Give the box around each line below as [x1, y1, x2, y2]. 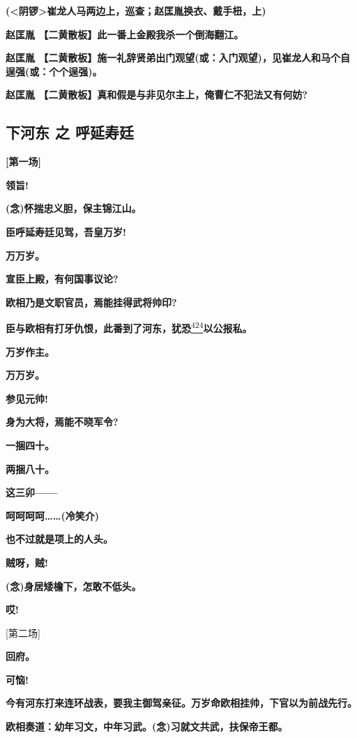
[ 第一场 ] [6, 154, 41, 169]
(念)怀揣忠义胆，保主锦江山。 [6, 201, 142, 216]
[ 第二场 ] [6, 625, 40, 640]
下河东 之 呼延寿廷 [6, 121, 135, 143]
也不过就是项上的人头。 [6, 532, 113, 546]
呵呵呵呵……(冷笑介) [6, 508, 99, 522]
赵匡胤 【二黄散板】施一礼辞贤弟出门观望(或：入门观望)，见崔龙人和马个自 [6, 50, 350, 65]
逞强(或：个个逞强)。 [6, 63, 102, 78]
